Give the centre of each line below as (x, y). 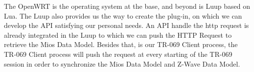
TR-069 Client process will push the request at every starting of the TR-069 (118, 54)
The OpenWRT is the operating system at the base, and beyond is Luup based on (127, 6)
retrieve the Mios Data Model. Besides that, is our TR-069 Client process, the (121, 44)
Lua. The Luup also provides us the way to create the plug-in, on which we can (123, 15)
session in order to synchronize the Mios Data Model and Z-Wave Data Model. (122, 63)
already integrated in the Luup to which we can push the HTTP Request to (118, 35)
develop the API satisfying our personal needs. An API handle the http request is (127, 25)
